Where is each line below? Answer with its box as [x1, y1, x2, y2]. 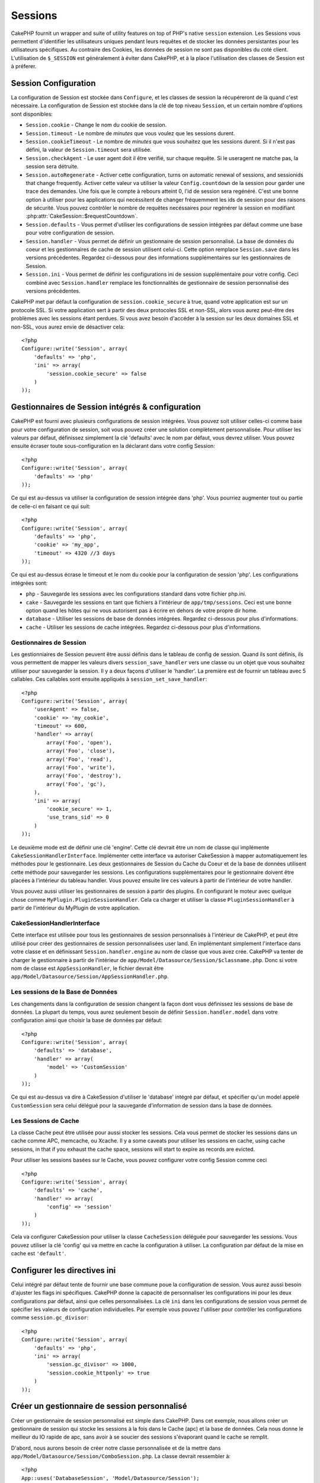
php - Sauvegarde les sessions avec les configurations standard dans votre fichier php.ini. [25, 590, 247, 597]
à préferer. [11, 63, 37, 70]
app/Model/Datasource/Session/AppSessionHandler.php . [11, 973, 169, 980]
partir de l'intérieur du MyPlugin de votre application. [11, 905, 140, 912]
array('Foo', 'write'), [46, 764, 116, 771]
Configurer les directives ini [11, 1265, 116, 1275]
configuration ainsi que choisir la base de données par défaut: [11, 1017, 163, 1024]
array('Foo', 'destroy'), [46, 772, 121, 779]
